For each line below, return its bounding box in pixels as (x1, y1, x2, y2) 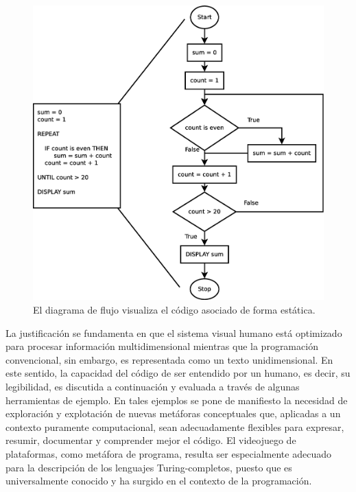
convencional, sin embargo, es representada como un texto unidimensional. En (5, 352, 333, 366)
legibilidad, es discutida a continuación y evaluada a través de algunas (5, 379, 300, 393)
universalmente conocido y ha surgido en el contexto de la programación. (5, 473, 312, 488)
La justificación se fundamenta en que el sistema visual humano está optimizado (5, 325, 342, 340)
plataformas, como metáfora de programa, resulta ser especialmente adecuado (5, 446, 331, 460)
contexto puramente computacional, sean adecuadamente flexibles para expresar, (5, 419, 344, 434)
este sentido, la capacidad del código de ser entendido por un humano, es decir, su (5, 366, 351, 380)
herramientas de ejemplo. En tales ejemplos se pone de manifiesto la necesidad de (5, 393, 348, 407)
